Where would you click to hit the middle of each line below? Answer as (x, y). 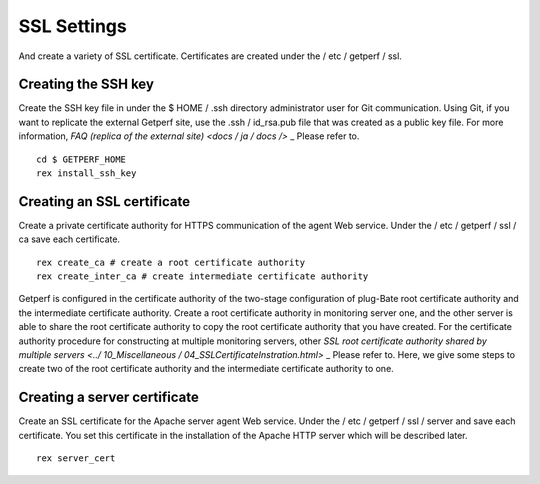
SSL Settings (72, 26)
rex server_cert (76, 458)
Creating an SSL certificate (104, 201)
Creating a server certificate (108, 397)
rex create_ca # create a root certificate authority (170, 262)
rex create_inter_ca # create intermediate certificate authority (202, 276)
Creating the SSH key (86, 84)
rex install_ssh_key (86, 173)
